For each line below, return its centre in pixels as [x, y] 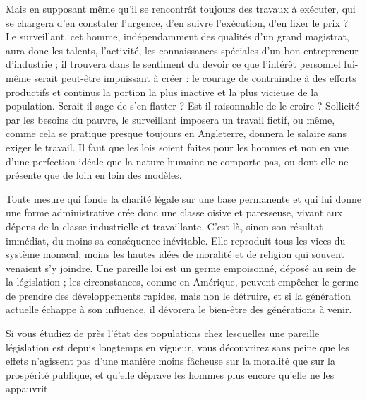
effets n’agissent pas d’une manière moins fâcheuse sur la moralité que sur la [170, 361]
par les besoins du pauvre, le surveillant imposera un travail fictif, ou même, [170, 119]
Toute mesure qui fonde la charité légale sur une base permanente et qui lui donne [183, 198]
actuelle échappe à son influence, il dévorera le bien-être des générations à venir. [179, 309]
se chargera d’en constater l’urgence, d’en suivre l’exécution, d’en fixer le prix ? [177, 22]
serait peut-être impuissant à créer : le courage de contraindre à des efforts [195, 77]
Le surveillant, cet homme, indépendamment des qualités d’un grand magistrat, [178, 36]
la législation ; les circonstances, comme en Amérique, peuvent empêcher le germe [182, 282]
